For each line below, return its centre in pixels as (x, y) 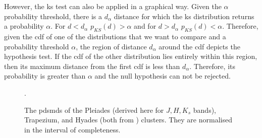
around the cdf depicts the (199, 46)
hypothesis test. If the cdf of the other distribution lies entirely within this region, (131, 56)
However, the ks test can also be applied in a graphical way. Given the (113, 6)
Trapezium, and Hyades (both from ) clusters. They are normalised (128, 120)
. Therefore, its (212, 66)
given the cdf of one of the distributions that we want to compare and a (115, 36)
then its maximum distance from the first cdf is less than (92, 66)
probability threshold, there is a (53, 16)
